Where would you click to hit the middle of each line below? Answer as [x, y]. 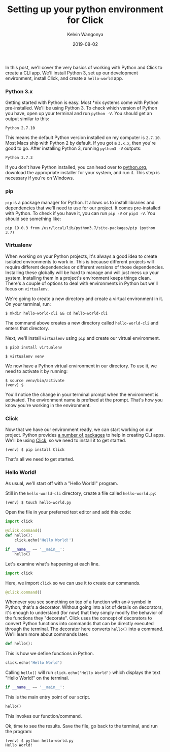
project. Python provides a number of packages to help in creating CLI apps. [85, 435]
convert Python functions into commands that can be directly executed [79, 624]
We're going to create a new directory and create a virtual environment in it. [84, 299]
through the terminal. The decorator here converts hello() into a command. [84, 629]
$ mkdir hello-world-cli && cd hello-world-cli [57, 313]
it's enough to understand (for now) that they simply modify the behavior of [84, 613]
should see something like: [33, 219]
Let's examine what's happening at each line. [53, 563]
